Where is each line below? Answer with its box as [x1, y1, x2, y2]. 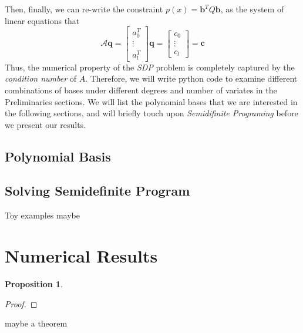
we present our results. [5, 118, 86, 130]
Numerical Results [5, 244, 158, 268]
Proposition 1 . [5, 278, 63, 290]
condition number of [5, 72, 77, 85]
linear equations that [5, 14, 80, 26]
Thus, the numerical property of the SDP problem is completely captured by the [5, 60, 295, 73]
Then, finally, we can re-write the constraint [5, 3, 163, 15]
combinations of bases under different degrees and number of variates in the [5, 83, 277, 96]
